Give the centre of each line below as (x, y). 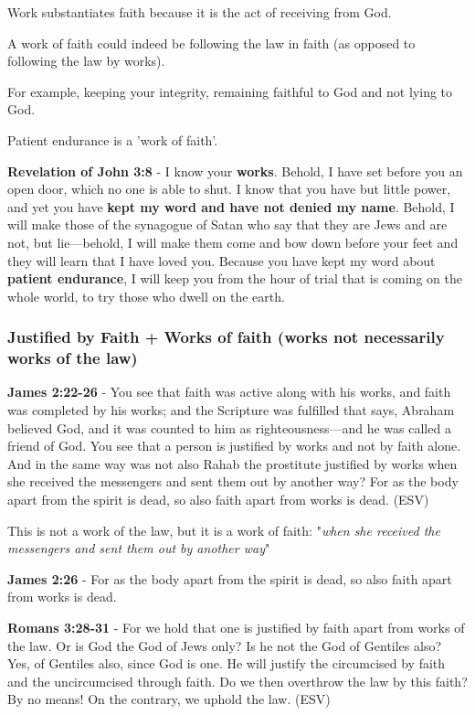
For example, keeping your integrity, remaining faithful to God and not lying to (230, 91)
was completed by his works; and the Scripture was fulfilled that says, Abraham (231, 410)
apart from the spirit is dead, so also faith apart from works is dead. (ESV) (218, 500)
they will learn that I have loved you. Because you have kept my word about (222, 260)
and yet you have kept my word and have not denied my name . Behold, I (231, 206)
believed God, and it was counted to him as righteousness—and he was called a (229, 427)
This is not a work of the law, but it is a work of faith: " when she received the (224, 530)
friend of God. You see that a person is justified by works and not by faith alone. (234, 446)
